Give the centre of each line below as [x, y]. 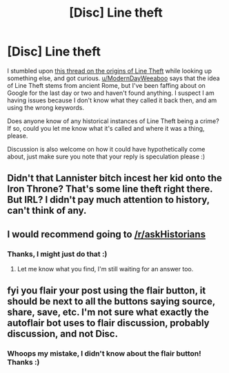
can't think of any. [47, 211]
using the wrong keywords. [46, 107]
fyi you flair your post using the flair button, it [107, 291]
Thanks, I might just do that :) [57, 254]
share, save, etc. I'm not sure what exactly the [108, 312]
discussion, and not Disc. [63, 334]
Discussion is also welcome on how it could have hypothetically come [106, 149]
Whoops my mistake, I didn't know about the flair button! [104, 354]
